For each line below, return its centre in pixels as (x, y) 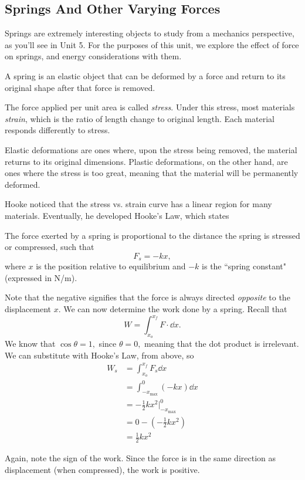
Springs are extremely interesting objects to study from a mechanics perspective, (150, 33)
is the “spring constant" (244, 266)
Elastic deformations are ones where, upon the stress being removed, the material (151, 149)
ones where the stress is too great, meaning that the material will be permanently (152, 173)
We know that (30, 344)
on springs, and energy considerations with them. (93, 56)
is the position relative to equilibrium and (111, 266)
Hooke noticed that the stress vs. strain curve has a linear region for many (138, 204)
